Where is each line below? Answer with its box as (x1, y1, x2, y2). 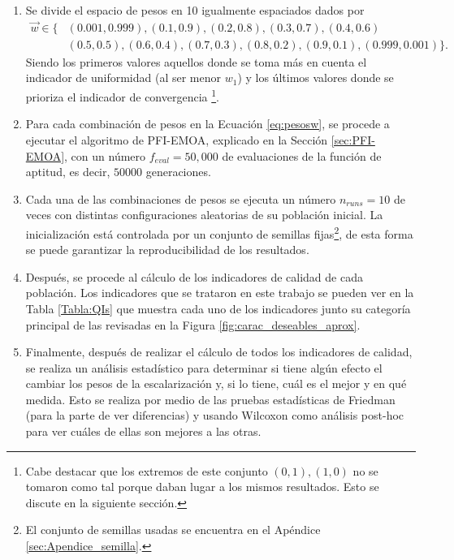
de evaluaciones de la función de (222, 147, 382, 164)
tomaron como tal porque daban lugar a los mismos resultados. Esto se (25, 478, 379, 495)
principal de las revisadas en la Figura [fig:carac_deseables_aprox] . (25, 316, 361, 333)
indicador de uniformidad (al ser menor (25, 69, 222, 86)
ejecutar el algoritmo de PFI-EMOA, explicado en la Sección (25, 131, 328, 148)
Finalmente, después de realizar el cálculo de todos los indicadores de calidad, (25, 343, 413, 360)
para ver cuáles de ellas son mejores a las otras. (25, 423, 262, 440)
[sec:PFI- (331, 131, 375, 148)
